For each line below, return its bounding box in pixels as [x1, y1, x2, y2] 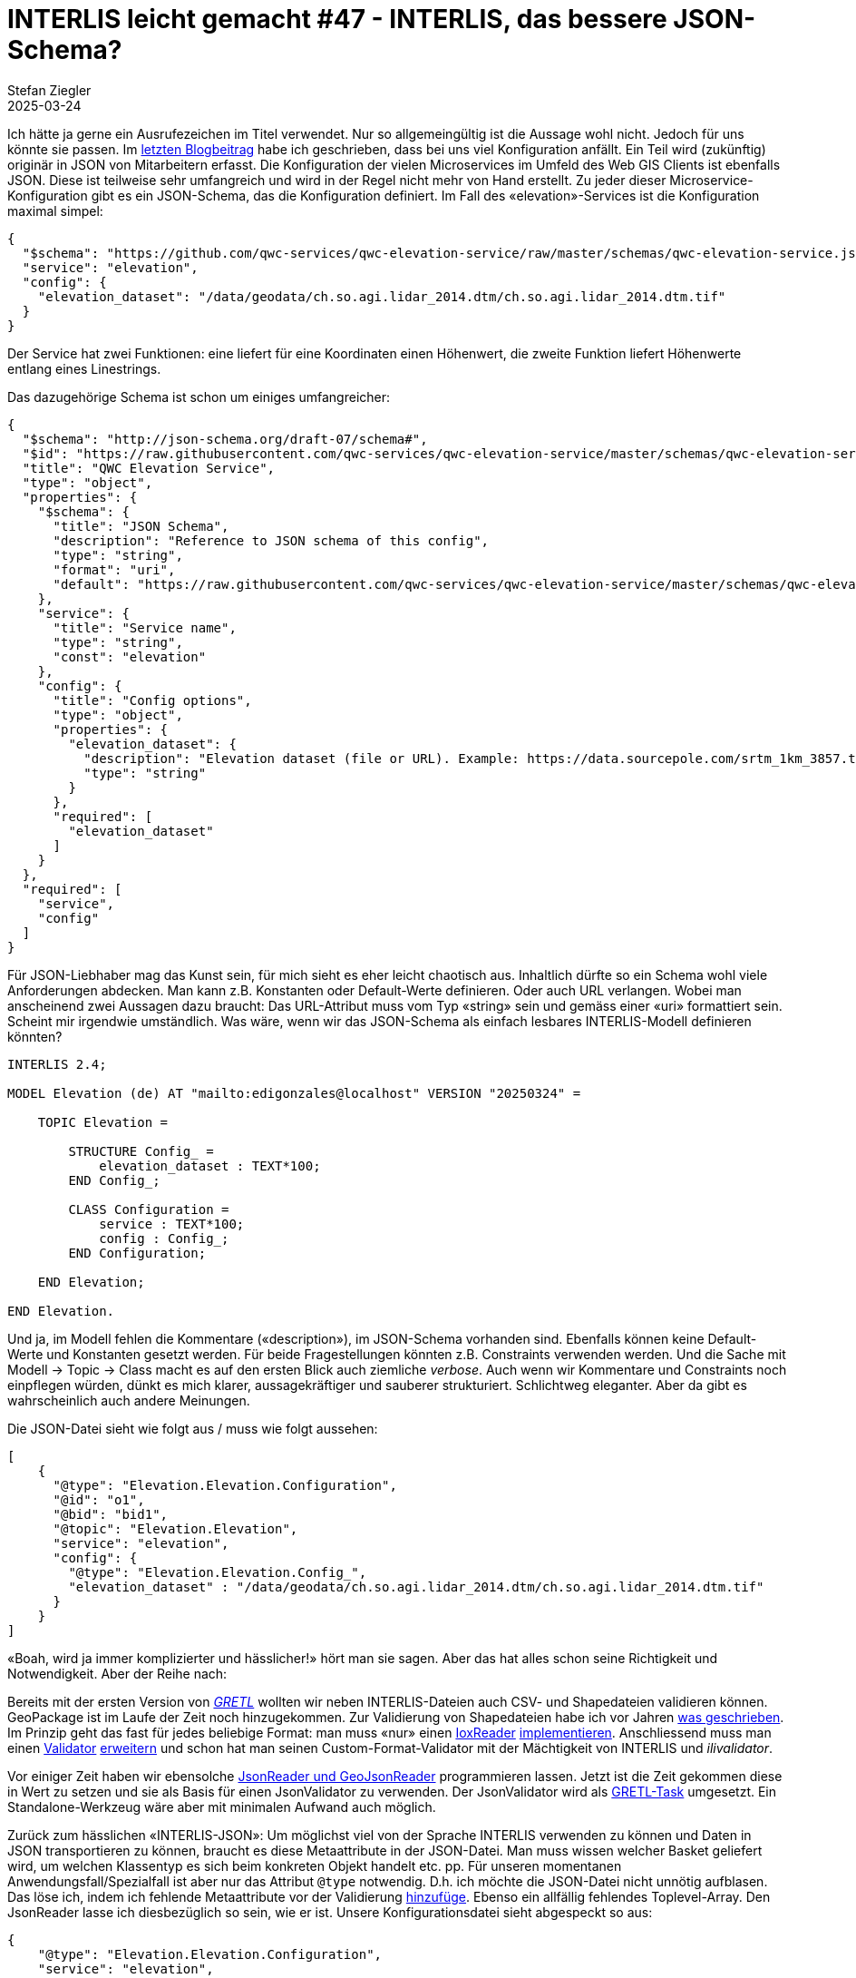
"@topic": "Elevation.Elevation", [53, 1521, 298, 1536]
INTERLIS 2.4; [7, 1056, 107, 1072]
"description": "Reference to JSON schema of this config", [53, 533, 490, 548]
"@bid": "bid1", [53, 1506, 169, 1522]
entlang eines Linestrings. [7, 360, 161, 377]
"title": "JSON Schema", [53, 518, 229, 534]
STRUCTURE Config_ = [68, 1143, 214, 1159]
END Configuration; [68, 1245, 207, 1260]
